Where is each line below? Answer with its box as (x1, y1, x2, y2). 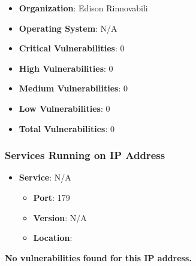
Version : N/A (33, 211, 87, 224)
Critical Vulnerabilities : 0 (19, 42, 125, 54)
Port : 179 (33, 191, 70, 203)
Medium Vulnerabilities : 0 (19, 82, 128, 94)
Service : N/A (19, 171, 71, 184)
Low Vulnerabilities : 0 (19, 102, 110, 114)
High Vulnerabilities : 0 (19, 62, 113, 74)
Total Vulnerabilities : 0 (19, 122, 114, 134)
